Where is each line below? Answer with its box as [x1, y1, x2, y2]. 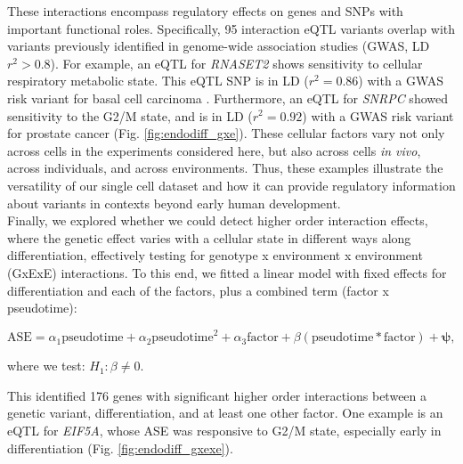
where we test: [7, 356, 85, 375]
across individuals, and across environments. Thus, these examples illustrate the [7, 159, 443, 177]
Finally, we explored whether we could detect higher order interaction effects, [7, 211, 428, 230]
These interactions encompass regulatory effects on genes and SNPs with [7, 2, 403, 20]
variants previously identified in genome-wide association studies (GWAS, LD [7, 37, 430, 55]
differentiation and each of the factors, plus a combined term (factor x [7, 281, 389, 299]
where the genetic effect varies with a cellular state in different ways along [7, 228, 411, 247]
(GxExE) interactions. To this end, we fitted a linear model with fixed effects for [7, 263, 447, 281]
